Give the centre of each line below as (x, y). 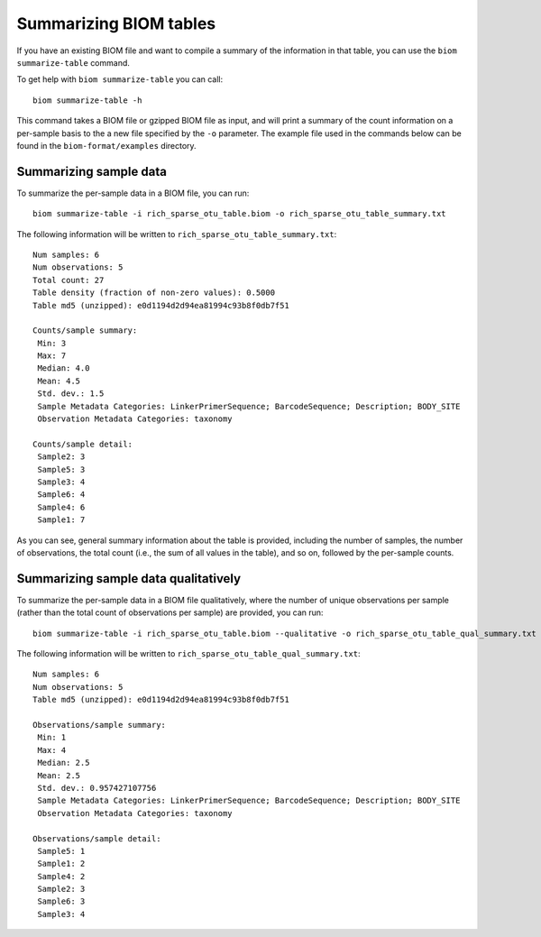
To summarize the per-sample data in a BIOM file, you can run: (133, 193)
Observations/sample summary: (100, 725)
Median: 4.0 (64, 368)
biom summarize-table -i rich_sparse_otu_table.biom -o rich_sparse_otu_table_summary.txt (239, 214)
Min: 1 (52, 738)
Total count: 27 (69, 280)
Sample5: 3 (61, 469)
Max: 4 (52, 750)
